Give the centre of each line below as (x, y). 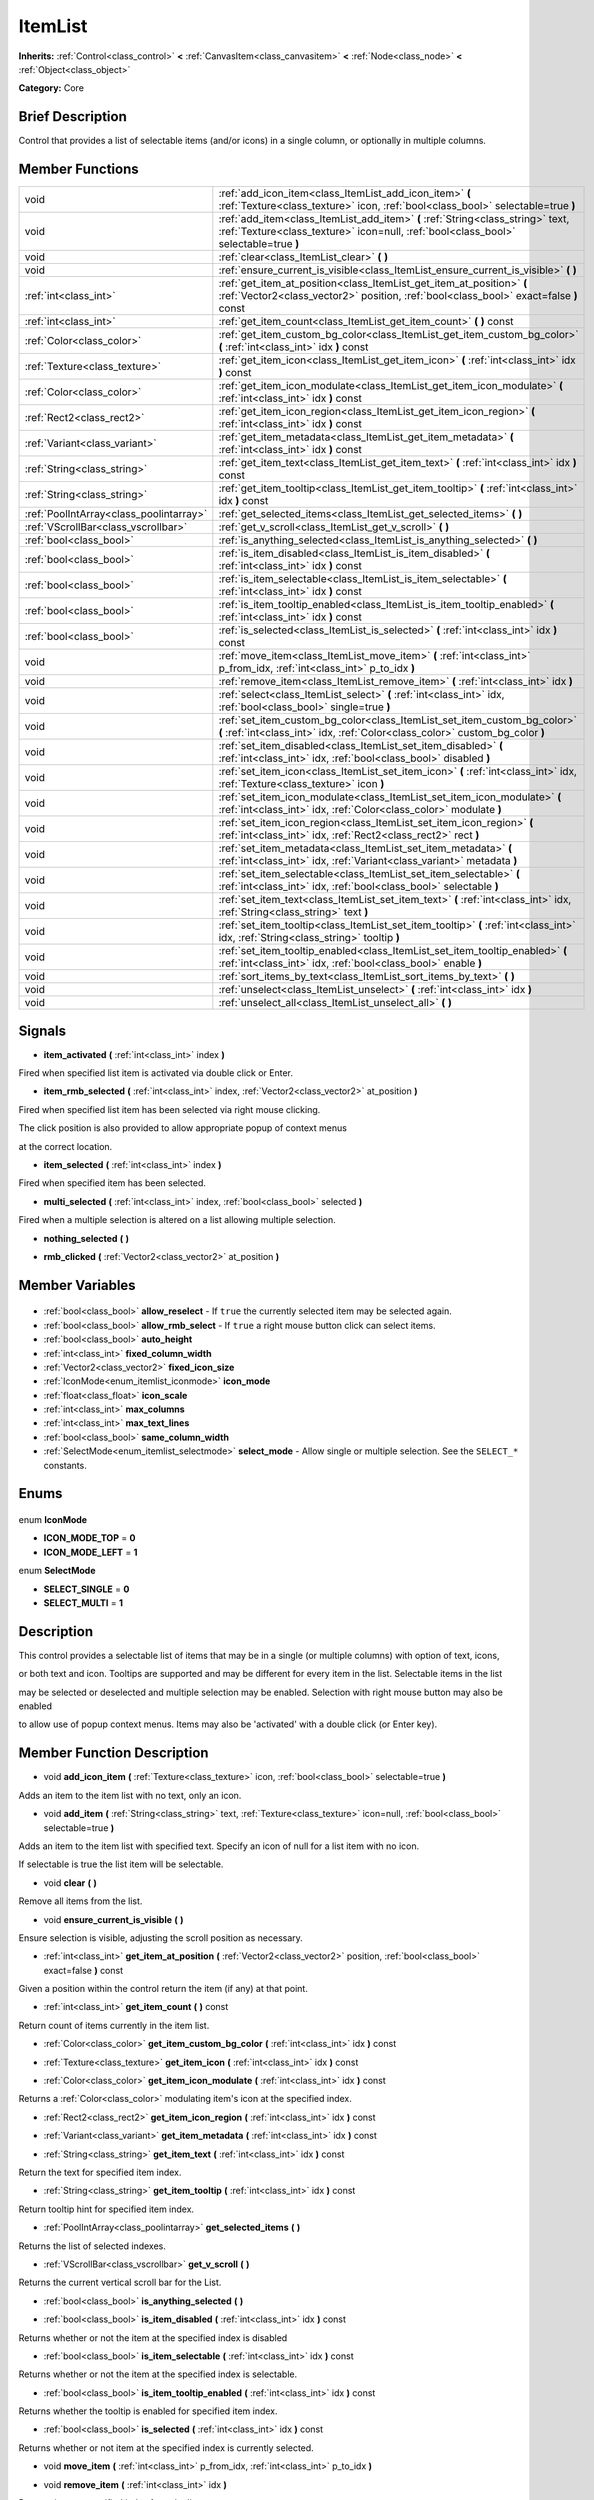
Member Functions (78, 169)
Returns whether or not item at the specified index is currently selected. (166, 2447)
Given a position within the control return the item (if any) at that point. (163, 1989)
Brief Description (72, 116)
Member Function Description (113, 1753)
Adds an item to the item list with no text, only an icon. (130, 1795)
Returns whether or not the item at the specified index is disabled (153, 2337)
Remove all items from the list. (80, 1901)
